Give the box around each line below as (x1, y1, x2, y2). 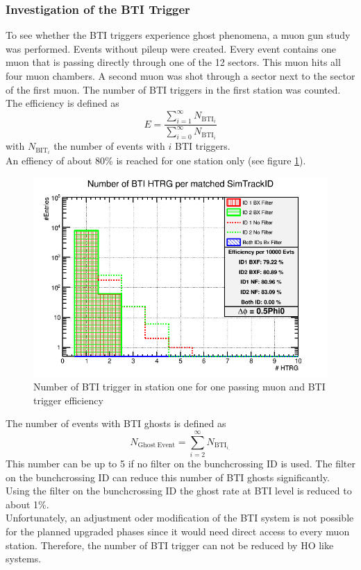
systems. (6, 551, 42, 566)
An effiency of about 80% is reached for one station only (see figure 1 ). (6, 153, 306, 168)
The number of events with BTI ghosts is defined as (6, 416, 226, 431)
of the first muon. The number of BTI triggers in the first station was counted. (6, 82, 341, 96)
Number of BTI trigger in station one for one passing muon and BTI (33, 379, 326, 394)
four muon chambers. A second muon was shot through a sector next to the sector (6, 69, 355, 83)
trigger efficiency (33, 392, 103, 407)
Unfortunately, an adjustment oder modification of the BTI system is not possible (6, 510, 354, 525)
